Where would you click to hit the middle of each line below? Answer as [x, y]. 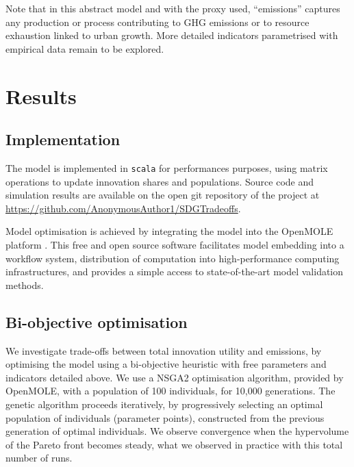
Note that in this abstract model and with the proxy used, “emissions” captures [173, 8]
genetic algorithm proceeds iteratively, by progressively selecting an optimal [164, 404]
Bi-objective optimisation [97, 321]
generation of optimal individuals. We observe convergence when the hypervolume [177, 431]
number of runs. [39, 458]
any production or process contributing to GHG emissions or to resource [157, 22]
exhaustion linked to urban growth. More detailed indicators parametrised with [172, 35]
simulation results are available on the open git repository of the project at [163, 195]
